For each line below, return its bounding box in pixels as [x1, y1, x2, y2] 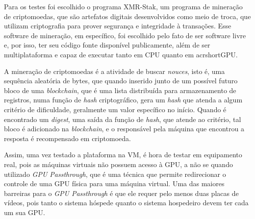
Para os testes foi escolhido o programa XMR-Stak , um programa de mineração [4, 1, 243, 11]
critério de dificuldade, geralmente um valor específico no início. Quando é [4, 104, 227, 114]
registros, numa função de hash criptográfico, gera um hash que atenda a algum [4, 95, 243, 105]
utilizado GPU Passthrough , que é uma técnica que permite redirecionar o [4, 169, 226, 179]
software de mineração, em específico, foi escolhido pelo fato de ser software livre [4, 30, 246, 40]
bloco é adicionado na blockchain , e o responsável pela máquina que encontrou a [4, 123, 244, 134]
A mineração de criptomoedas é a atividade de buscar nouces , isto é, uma [4, 66, 225, 76]
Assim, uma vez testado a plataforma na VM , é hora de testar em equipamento [4, 149, 242, 160]
